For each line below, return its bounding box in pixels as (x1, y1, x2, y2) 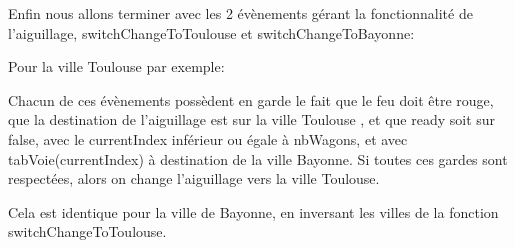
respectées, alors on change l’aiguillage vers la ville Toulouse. (8, 168, 380, 189)
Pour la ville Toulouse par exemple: (8, 56, 225, 77)
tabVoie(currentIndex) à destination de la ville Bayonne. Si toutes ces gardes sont (8, 148, 508, 169)
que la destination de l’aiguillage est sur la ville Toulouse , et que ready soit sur (8, 109, 496, 130)
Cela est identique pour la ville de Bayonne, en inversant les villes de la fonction (8, 201, 499, 222)
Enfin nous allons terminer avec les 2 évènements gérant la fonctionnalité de (8, 3, 473, 23)
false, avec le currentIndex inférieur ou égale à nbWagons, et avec (8, 128, 408, 149)
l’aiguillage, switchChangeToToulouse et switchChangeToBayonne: (8, 22, 415, 43)
